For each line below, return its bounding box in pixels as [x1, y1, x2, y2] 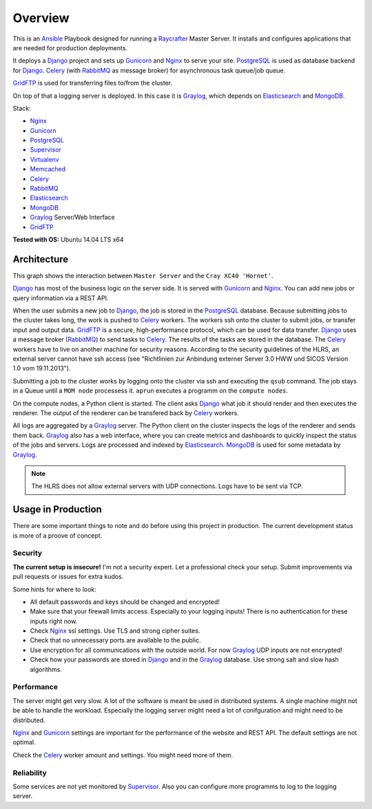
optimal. [12, 738, 36, 746]
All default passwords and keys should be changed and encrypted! [30, 598, 220, 606]
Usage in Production [12, 503, 103, 516]
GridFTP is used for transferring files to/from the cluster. [12, 79, 173, 87]
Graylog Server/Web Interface [30, 213, 115, 222]
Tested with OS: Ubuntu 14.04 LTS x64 [12, 235, 124, 244]
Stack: [12, 104, 31, 112]
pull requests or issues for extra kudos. [12, 572, 124, 581]
